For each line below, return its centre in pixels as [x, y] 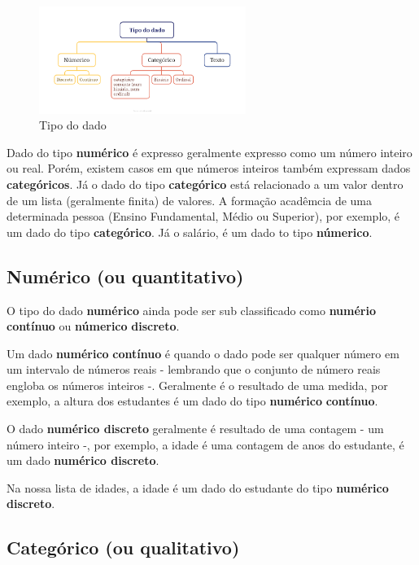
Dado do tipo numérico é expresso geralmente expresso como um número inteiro [209, 152]
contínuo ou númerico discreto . [93, 326]
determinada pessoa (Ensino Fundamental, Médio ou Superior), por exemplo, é [203, 216]
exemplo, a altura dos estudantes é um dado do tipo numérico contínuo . [192, 401]
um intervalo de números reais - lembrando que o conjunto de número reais [194, 369]
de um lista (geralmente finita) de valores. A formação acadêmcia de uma [189, 200]
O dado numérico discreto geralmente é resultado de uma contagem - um [195, 429]
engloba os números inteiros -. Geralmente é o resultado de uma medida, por [197, 385]
